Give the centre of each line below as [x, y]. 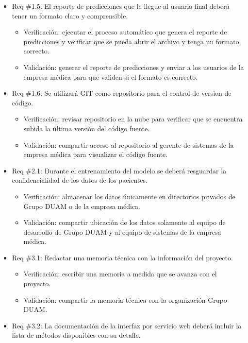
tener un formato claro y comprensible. [70, 15]
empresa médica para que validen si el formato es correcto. [111, 77]
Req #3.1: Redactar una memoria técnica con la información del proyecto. [122, 257]
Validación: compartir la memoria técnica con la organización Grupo [125, 300]
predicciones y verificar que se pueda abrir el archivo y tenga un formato [131, 41]
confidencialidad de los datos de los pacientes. [80, 180]
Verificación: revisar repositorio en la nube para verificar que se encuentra [133, 119]
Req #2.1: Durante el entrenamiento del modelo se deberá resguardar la [119, 170]
